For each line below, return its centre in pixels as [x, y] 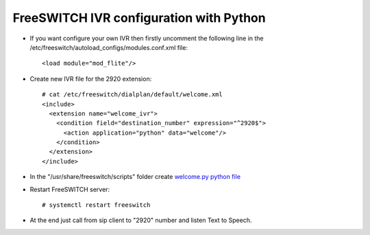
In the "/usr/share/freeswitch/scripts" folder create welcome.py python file [135, 177]
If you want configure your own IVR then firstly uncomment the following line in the [147, 38]
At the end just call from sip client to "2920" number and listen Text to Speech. [141, 220]
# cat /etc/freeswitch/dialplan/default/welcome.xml [132, 95]
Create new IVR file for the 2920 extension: [91, 79]
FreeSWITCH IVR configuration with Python [139, 18]
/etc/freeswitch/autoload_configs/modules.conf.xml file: [109, 47]
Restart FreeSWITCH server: [70, 189]
